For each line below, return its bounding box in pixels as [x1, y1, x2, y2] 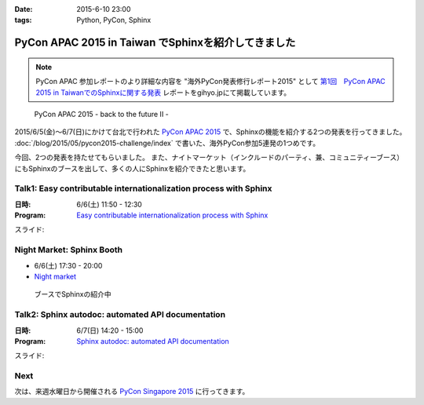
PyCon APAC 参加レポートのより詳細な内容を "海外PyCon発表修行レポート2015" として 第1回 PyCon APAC [35, 77, 386, 86]
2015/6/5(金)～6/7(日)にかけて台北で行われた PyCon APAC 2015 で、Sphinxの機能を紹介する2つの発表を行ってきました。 [14, 127, 407, 137]
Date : [14, 5, 33, 13]
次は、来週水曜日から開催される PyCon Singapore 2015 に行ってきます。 [14, 387, 250, 396]
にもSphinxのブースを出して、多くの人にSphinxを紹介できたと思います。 [14, 163, 250, 173]
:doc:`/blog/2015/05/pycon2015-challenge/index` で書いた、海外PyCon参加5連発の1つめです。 [14, 138, 320, 148]
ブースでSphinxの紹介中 [34, 290, 111, 299]
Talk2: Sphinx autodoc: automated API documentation [14, 309, 226, 320]
